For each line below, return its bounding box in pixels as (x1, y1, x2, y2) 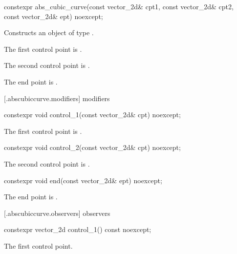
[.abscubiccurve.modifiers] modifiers (4, 93, 110, 103)
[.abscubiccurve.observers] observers (4, 208, 110, 218)
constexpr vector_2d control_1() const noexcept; (4, 224, 151, 234)
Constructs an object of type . (4, 27, 94, 38)
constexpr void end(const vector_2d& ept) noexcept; (4, 175, 162, 185)
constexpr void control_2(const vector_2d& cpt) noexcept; (4, 142, 181, 152)
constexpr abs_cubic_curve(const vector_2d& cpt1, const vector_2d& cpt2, (4, 1, 234, 11)
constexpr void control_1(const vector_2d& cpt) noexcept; (4, 109, 181, 120)
